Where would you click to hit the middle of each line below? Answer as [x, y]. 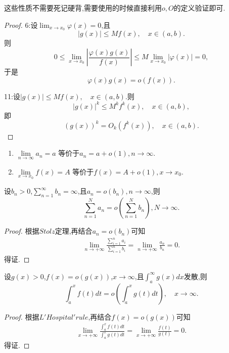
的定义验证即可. [199, 8]
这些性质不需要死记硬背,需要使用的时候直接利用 [83, 8]
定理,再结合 [74, 231]
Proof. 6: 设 [21, 25]
